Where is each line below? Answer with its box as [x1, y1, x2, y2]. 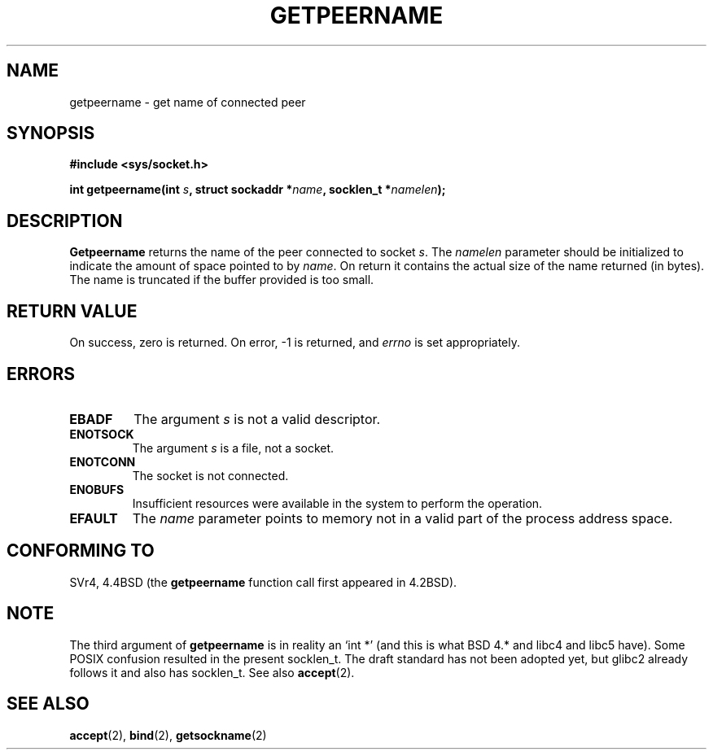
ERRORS [7, 363, 76, 384]
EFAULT [69, 509, 118, 527]
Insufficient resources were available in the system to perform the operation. [132, 496, 543, 510]
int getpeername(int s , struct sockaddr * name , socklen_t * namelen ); [69, 182, 446, 197]
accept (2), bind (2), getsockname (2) [69, 728, 267, 742]
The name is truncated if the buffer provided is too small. [69, 273, 374, 287]
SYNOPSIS [7, 123, 95, 144]
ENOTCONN [69, 454, 136, 469]
